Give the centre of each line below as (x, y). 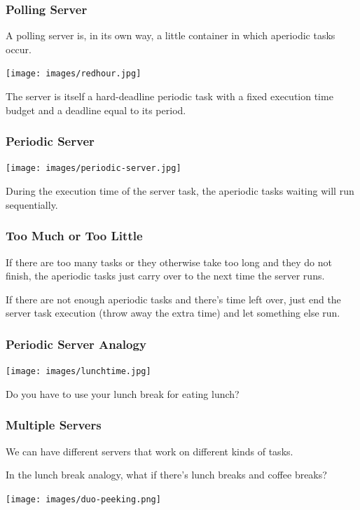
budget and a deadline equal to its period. (96, 110)
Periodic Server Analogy (76, 344)
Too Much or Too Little (74, 236)
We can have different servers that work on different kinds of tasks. (150, 451)
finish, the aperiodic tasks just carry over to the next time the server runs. (165, 276)
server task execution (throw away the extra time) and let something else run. (173, 313)
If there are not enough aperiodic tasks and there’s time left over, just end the (173, 299)
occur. (19, 49)
